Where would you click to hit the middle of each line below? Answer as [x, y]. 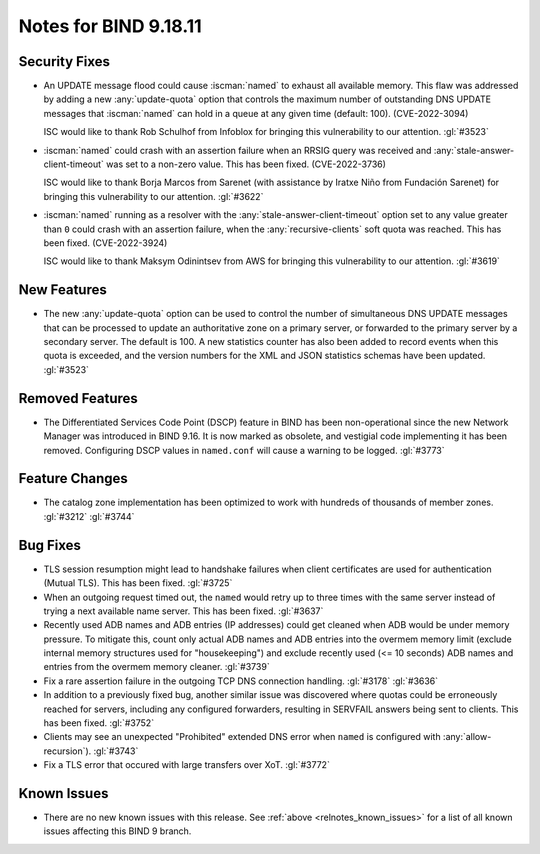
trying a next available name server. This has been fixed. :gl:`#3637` [183, 611]
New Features [62, 290]
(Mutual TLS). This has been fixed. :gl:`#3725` [138, 583]
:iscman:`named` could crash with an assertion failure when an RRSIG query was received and [237, 150]
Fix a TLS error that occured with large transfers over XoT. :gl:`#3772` [186, 765]
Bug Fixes [50, 545]
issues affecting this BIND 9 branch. [117, 831]
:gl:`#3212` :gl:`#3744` [89, 516]
